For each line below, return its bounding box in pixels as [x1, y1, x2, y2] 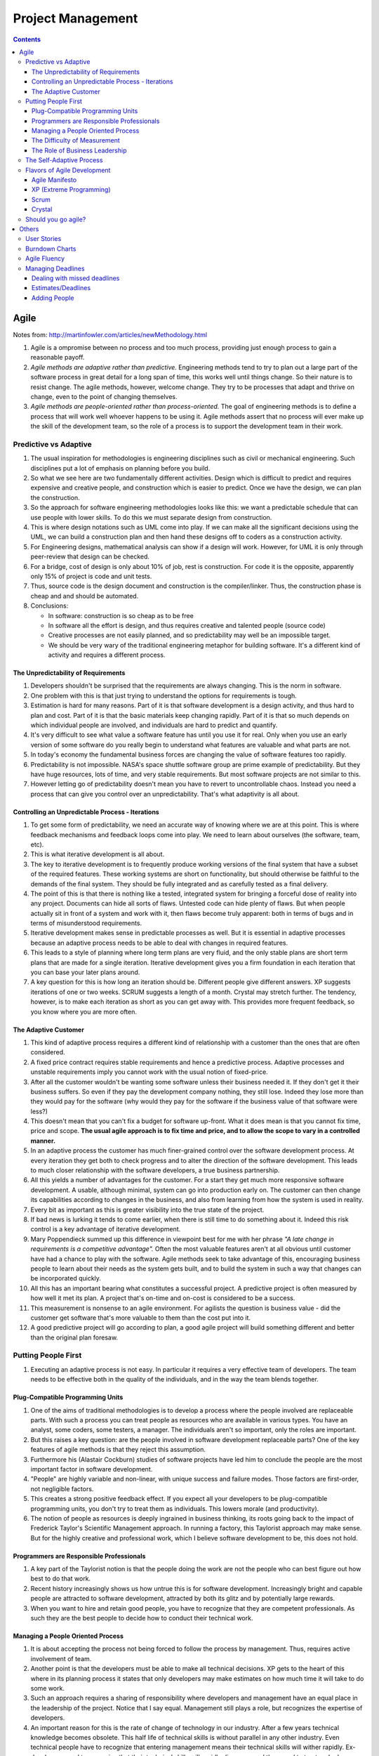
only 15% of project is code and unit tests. [30, 572, 152, 580]
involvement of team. [30, 1654, 92, 1663]
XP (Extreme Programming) [32, 185, 111, 194]
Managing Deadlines [25, 264, 85, 273]
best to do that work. [30, 1574, 91, 1583]
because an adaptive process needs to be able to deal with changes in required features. [30, 938, 288, 947]
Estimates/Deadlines [32, 284, 91, 292]
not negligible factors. [30, 1484, 94, 1493]
